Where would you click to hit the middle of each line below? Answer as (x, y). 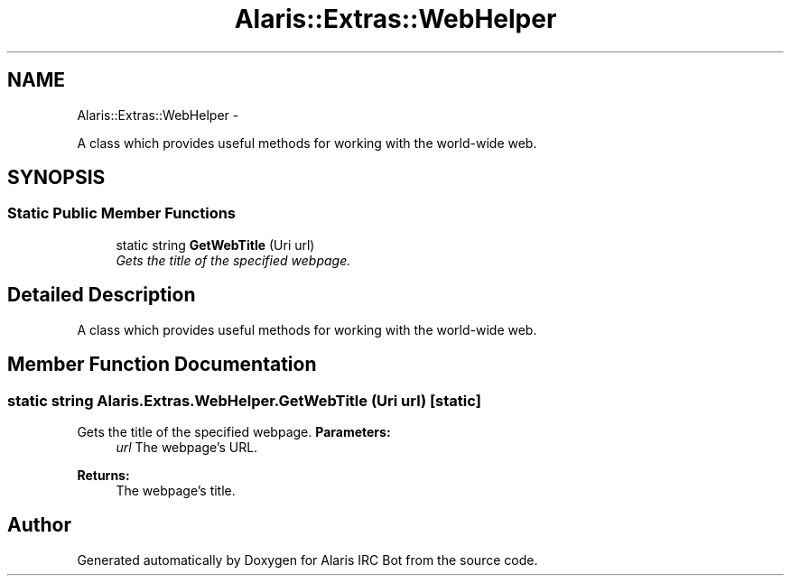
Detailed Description (102, 295)
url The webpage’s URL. (187, 447)
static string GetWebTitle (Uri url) (215, 245)
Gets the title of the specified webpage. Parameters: (234, 431)
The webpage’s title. (176, 490)
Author (39, 525)
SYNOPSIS (56, 178)
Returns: (103, 475)
